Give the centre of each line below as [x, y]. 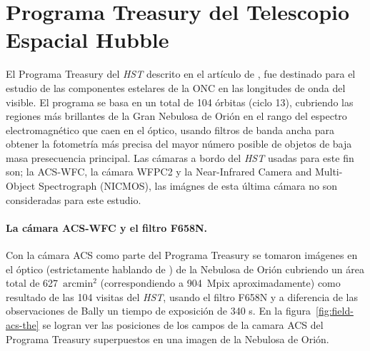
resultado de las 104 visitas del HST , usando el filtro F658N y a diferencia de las [182, 296]
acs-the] [22, 325]
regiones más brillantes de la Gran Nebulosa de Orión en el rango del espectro [176, 116]
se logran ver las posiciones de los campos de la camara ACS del [183, 325]
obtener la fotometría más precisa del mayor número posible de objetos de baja [179, 144]
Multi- [329, 172]
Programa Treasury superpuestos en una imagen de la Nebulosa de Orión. [167, 339]
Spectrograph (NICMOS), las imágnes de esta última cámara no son [187, 186]
